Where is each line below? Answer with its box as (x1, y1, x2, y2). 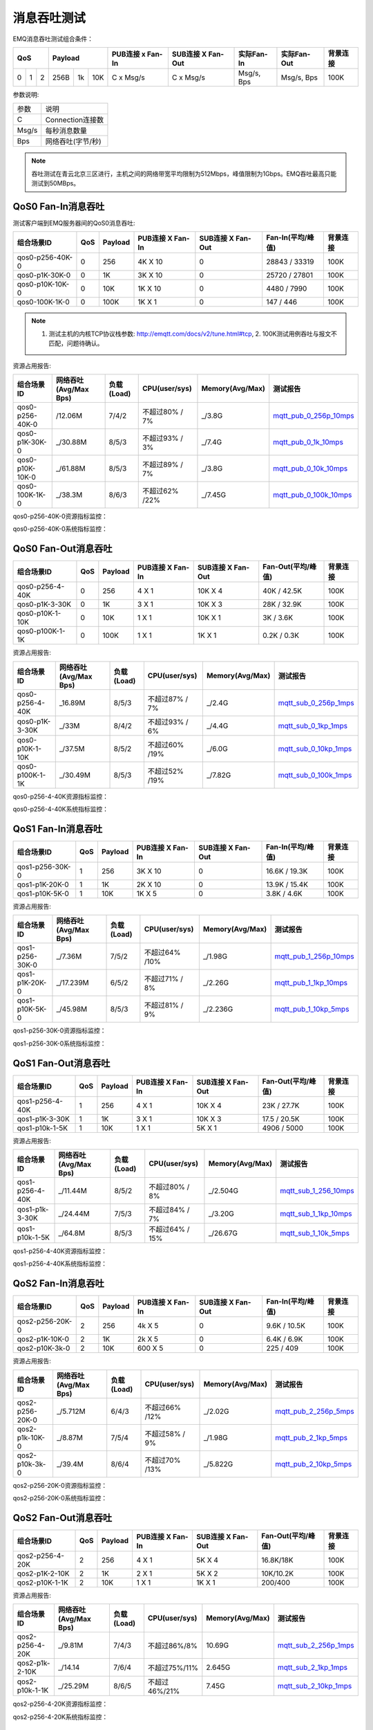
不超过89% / (142, 459, 183, 469)
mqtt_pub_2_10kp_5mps (275, 1459, 352, 1468)
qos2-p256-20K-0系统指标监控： (12, 1494, 107, 1502)
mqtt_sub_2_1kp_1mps (277, 1663, 348, 1673)
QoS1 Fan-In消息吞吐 (12, 823, 103, 835)
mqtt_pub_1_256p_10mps (274, 951, 355, 961)
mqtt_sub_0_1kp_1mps (278, 720, 348, 730)
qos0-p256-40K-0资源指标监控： (12, 512, 108, 520)
